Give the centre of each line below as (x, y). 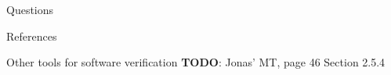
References (32, 36)
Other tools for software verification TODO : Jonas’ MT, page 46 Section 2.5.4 (196, 62)
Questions (30, 9)
